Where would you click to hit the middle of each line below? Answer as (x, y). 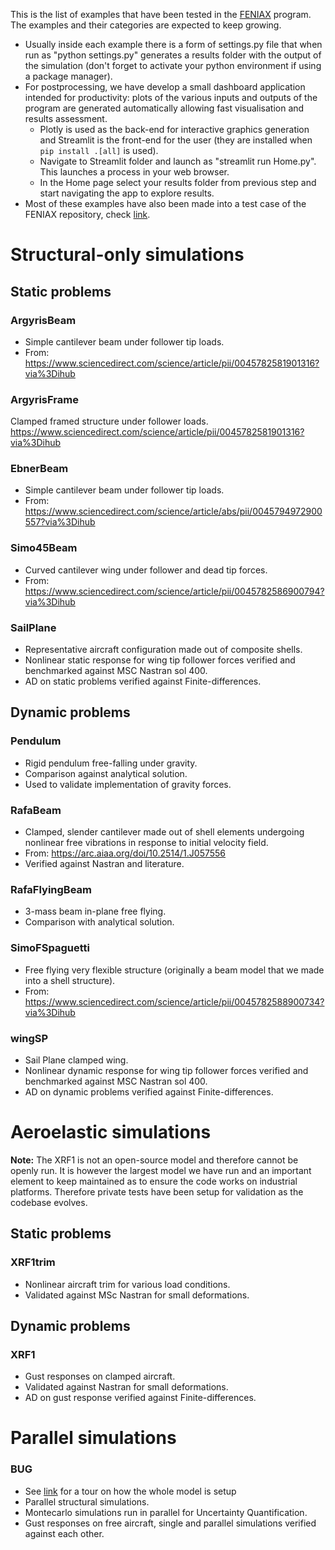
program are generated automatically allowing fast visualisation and (164, 108)
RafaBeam (36, 810)
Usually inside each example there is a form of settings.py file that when (173, 44)
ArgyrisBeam (43, 320)
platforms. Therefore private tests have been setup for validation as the (157, 1191)
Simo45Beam (44, 548)
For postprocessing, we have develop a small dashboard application (165, 87)
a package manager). (68, 76)
